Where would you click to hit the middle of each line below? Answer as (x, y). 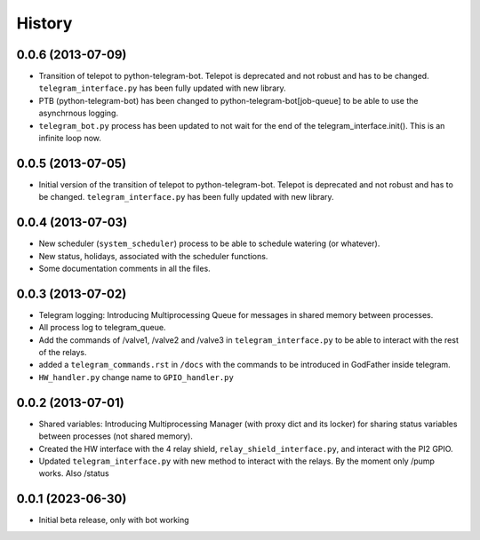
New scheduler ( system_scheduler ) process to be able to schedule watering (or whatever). (209, 243)
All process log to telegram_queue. (102, 328)
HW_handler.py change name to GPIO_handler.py (136, 377)
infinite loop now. (70, 139)
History (44, 23)
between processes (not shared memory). (116, 436)
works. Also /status (74, 473)
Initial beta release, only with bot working (114, 520)
